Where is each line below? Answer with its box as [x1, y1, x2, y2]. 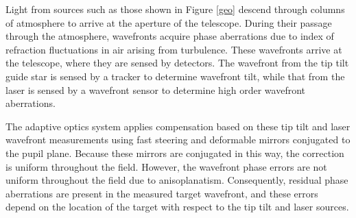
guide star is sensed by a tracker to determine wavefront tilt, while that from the [5, 69, 345, 83]
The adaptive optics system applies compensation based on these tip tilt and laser [5, 119, 351, 133]
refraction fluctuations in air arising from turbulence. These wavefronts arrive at [5, 42, 342, 56]
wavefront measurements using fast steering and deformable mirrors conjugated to [5, 132, 351, 147]
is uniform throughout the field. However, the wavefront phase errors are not [5, 159, 327, 173]
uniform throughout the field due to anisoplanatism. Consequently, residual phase [5, 173, 348, 187]
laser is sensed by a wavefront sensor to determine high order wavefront [5, 82, 306, 97]
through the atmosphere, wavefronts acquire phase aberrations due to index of [5, 29, 334, 43]
